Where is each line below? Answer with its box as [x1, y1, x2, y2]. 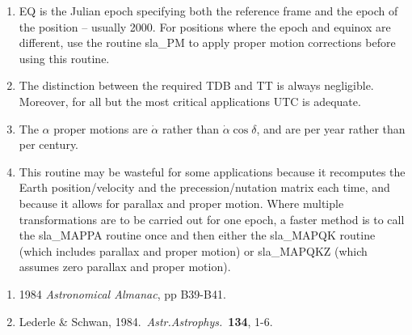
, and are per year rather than [256, 120, 406, 137]
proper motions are [53, 120, 148, 137]
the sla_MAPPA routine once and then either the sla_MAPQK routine [19, 227, 376, 244]
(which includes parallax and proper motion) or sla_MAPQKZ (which [19, 242, 368, 259]
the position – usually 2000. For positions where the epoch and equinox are [19, 18, 391, 35]
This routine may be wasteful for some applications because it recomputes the [19, 163, 406, 180]
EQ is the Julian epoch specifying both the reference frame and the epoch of [19, 2, 398, 19]
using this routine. [19, 49, 110, 66]
